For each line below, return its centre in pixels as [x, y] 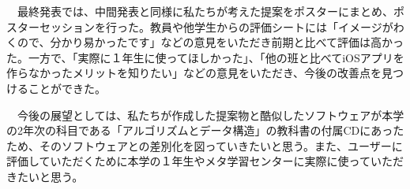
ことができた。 [67, 88]
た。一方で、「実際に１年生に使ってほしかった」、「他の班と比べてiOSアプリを [205, 57]
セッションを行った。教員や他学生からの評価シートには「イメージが [216, 26]
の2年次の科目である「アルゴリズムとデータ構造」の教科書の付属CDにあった [205, 130]
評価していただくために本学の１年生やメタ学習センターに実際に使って [188, 161]
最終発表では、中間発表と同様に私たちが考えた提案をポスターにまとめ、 [205, 11]
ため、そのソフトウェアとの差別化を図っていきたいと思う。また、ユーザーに [205, 145]
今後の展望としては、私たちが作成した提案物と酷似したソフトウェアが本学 [211, 115]
